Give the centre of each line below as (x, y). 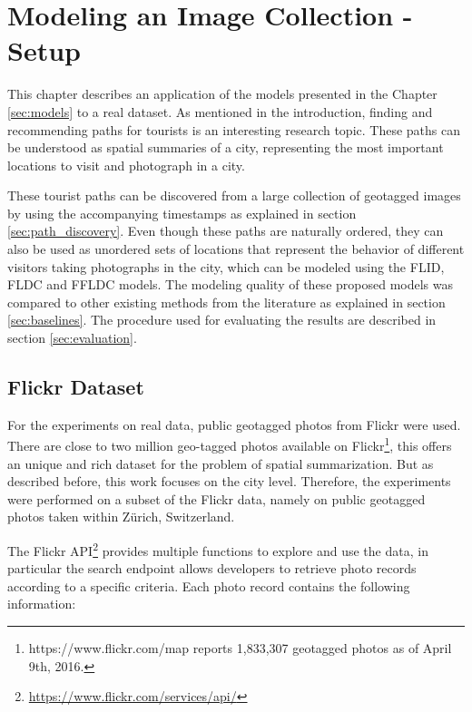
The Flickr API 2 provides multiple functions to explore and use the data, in (218, 549)
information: (42, 604)
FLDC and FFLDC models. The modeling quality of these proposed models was (230, 284)
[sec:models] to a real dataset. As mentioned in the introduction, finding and (220, 111)
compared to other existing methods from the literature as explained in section (226, 302)
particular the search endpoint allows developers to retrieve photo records (212, 568)
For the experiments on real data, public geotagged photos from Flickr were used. (234, 424)
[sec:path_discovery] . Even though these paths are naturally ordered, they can (226, 231)
